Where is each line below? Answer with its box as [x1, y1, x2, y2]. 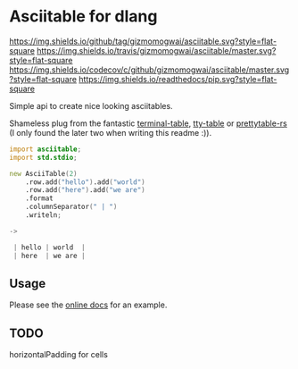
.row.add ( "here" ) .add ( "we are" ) [25, 186, 145, 195]
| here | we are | [12, 251, 87, 260]
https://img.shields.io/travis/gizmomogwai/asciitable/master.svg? [37, 45, 277, 55]
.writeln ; [25, 211, 62, 220]
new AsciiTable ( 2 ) [9, 169, 78, 178]
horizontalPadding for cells [9, 349, 109, 360]
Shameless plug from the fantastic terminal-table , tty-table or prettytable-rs [9, 118, 287, 129]
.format [25, 194, 54, 203]
